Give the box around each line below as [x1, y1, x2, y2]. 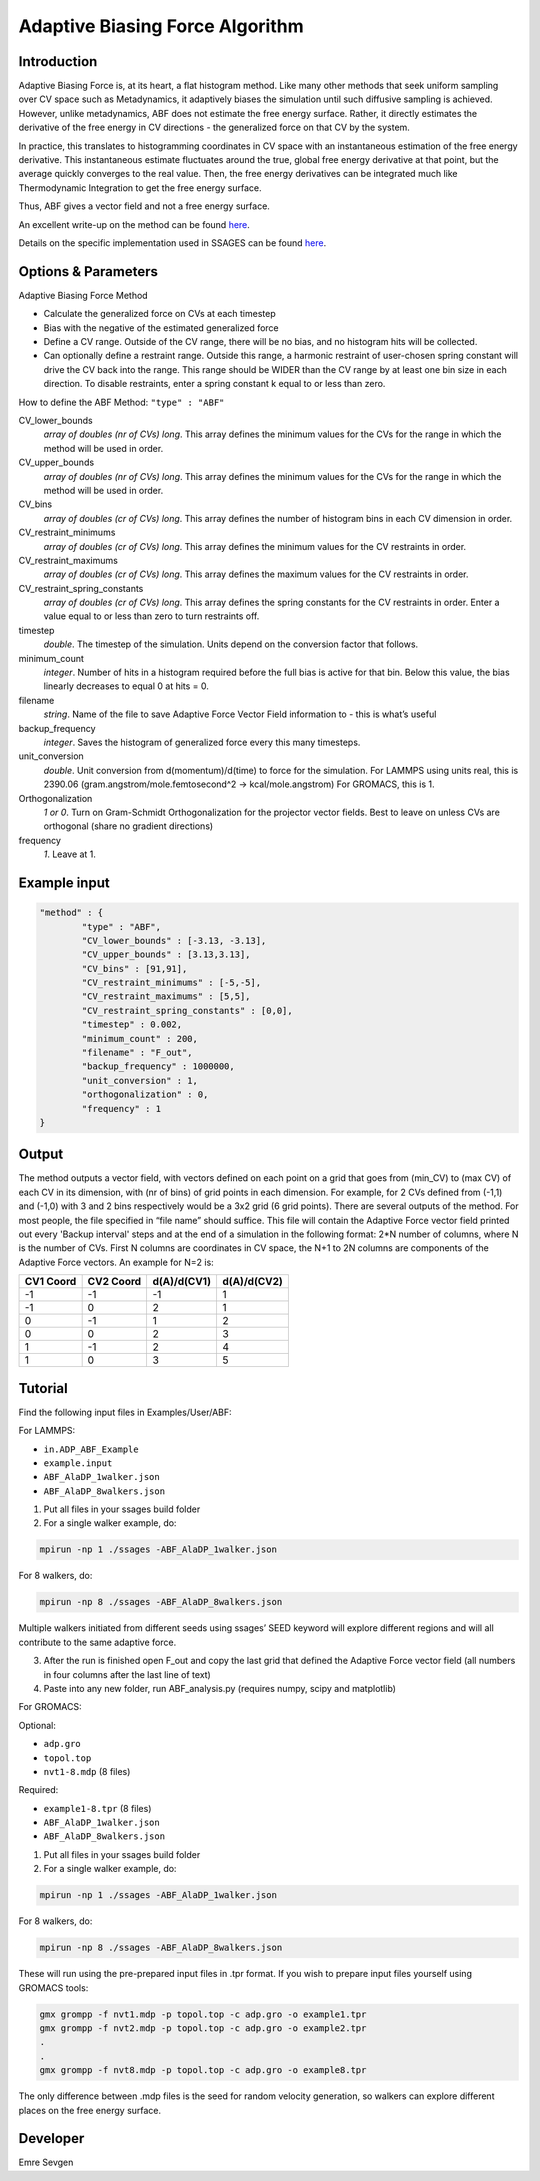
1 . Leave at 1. [43, 848, 97, 860]
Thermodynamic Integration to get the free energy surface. [18, 181, 262, 194]
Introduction [18, 53, 98, 70]
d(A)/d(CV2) [222, 1275, 284, 1289]
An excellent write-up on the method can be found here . [18, 218, 250, 230]
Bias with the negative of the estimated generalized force [43, 321, 279, 334]
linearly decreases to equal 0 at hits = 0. [43, 680, 210, 692]
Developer [18, 2130, 85, 2147]
